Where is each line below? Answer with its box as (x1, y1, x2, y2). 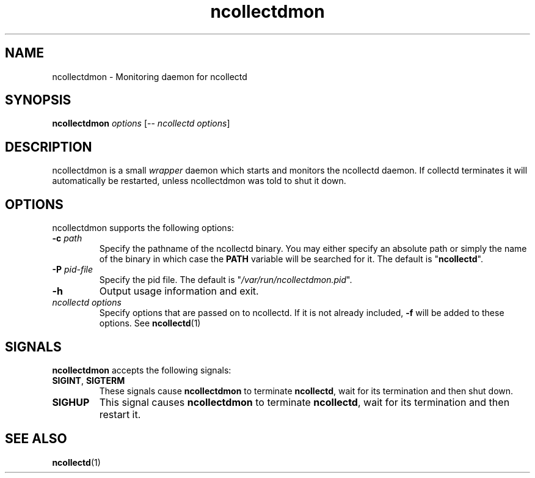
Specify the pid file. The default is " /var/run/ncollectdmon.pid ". (99, 274, 352, 285)
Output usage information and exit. (99, 285, 259, 298)
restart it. (99, 408, 141, 421)
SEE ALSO (5, 431, 67, 447)
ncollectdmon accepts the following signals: (52, 364, 231, 375)
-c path (52, 233, 82, 244)
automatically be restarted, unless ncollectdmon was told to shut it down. (52, 175, 346, 186)
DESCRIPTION (5, 139, 92, 155)
